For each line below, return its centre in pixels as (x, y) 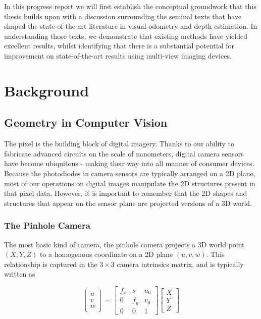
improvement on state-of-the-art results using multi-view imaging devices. (118, 55)
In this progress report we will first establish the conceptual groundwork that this (130, 6)
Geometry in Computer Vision (86, 122)
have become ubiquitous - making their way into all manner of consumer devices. (129, 163)
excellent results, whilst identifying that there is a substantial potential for (119, 46)
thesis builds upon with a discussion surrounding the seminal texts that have (123, 16)
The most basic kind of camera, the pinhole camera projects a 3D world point (124, 244)
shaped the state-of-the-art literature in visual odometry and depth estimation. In (131, 26)
